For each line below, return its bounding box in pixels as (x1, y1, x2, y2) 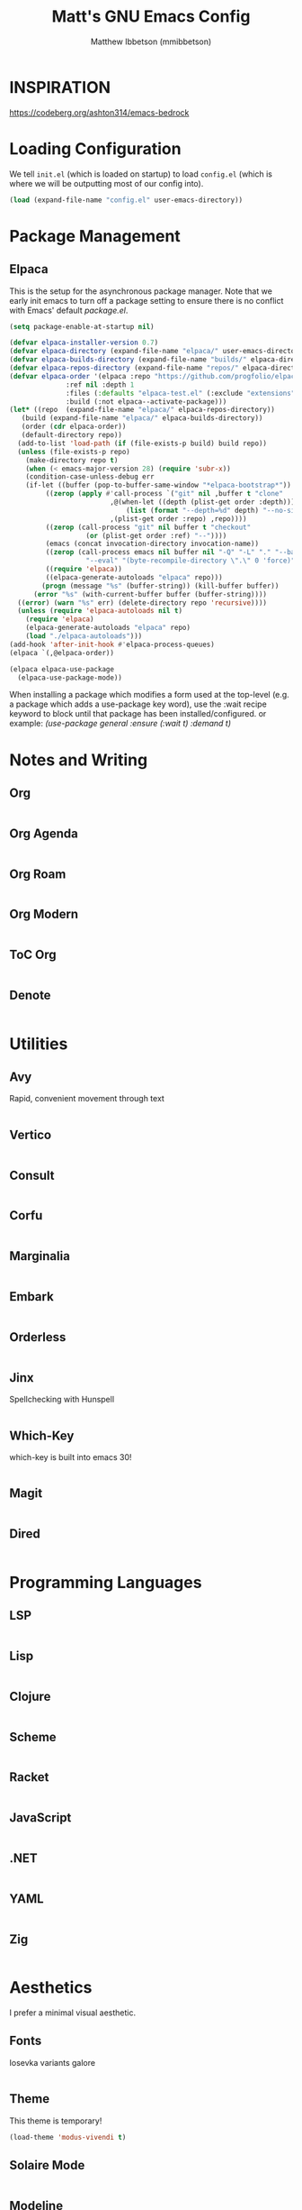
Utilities (9, 1034, 68, 1054)
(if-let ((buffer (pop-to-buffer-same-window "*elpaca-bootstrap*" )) (25, 480, 292, 490)
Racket (9, 1769, 49, 1785)
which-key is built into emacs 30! (9, 1451, 132, 1462)
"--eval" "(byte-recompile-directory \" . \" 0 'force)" (85, 556, 296, 565)
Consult (9, 1167, 56, 1183)
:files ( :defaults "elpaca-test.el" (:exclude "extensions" (66, 388, 296, 397)
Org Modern (9, 907, 79, 922)
